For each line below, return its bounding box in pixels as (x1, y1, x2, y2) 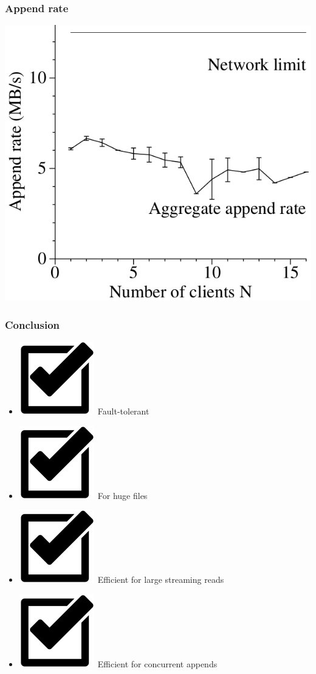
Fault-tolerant (97, 405, 149, 418)
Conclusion (5, 317, 60, 332)
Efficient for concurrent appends (97, 657, 218, 670)
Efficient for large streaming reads (97, 573, 224, 586)
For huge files (97, 489, 148, 501)
